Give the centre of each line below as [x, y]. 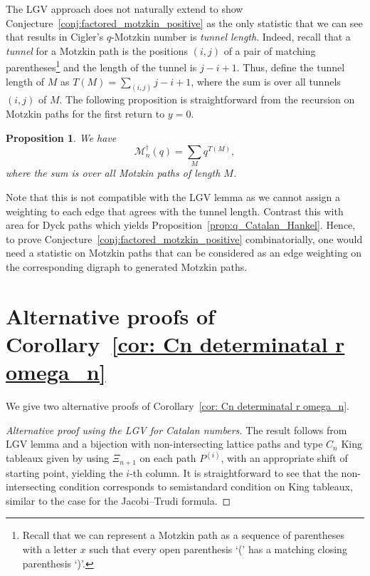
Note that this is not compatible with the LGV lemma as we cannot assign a [173, 196]
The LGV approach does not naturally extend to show [125, 9]
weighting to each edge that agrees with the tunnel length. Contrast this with [175, 211]
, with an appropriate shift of [284, 458]
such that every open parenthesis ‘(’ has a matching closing [218, 549]
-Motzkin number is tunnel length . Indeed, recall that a [231, 37]
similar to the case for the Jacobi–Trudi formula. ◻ [118, 500]
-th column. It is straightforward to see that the [234, 472]
